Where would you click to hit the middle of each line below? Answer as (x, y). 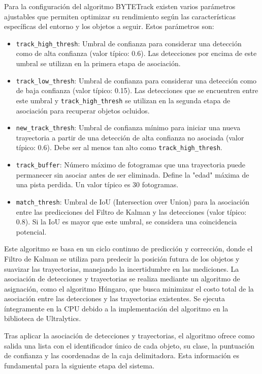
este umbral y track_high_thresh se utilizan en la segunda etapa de (123, 100)
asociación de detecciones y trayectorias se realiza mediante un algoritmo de (122, 279)
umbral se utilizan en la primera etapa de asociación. (98, 63)
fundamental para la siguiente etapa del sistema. (79, 365)
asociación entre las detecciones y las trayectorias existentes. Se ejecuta (114, 298)
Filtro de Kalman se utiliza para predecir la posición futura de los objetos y (122, 258)
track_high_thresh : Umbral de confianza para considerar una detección (129, 43)
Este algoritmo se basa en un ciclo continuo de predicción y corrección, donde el (128, 249)
